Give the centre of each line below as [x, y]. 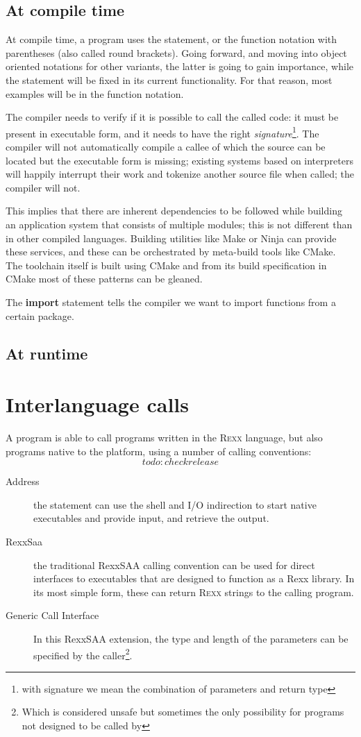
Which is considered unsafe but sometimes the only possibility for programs [183, 712]
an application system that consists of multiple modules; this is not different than [179, 224]
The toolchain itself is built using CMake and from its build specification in [166, 265]
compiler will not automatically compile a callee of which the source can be [166, 147]
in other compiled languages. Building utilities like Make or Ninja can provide [171, 238]
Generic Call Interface [52, 615]
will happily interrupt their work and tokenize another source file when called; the [180, 174]
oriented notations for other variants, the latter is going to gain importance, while [179, 66]
